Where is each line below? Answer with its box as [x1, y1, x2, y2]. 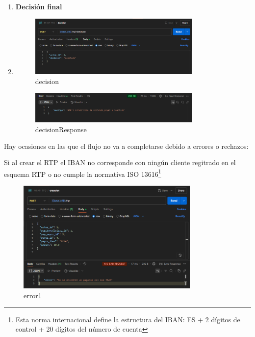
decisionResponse [35, 124, 87, 134]
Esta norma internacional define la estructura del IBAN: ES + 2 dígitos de [15, 314, 240, 324]
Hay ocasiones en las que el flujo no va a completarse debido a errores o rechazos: [4, 140, 249, 151]
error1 [24, 290, 42, 300]
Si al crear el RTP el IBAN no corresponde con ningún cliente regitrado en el [4, 157, 236, 168]
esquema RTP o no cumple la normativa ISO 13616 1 [4, 167, 161, 179]
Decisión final [15, 1, 62, 11]
